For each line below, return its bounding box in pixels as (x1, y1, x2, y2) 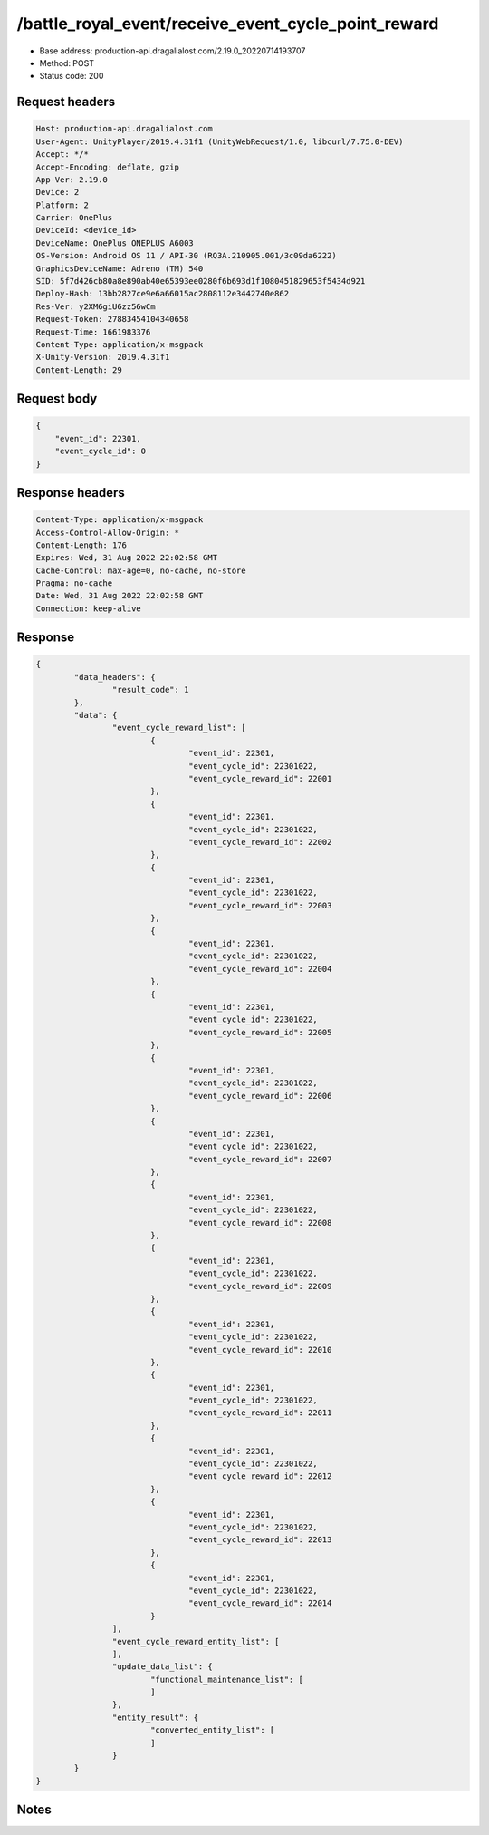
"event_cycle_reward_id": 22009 (188, 1281, 332, 1291)
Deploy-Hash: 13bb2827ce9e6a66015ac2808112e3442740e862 (35, 288, 290, 299)
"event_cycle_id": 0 (54, 446, 147, 457)
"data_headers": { (73, 672, 156, 682)
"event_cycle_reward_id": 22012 (188, 1471, 332, 1481)
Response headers (16, 485, 126, 500)
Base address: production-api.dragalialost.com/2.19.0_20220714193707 (39, 45, 306, 56)
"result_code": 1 (111, 684, 189, 695)
